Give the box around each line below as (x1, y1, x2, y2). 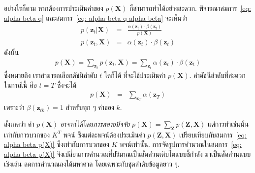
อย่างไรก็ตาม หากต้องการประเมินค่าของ (4, 3, 103, 13)
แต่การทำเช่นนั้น (207, 119, 249, 129)
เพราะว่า (4, 102, 25, 112)
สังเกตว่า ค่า (4, 119, 34, 129)
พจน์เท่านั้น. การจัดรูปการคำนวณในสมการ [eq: (119, 139, 242, 149)
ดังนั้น (4, 47, 19, 57)
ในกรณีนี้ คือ (4, 79, 37, 90)
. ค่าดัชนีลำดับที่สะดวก (189, 70, 246, 80)
